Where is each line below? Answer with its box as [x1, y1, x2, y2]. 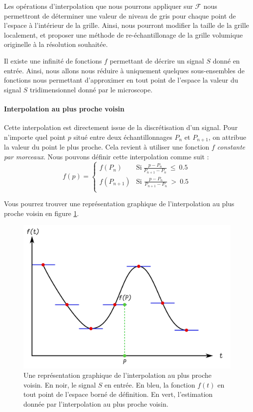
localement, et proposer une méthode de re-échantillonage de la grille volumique [4, 29, 243, 40]
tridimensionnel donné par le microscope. [30, 84, 153, 94]
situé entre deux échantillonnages [73, 131, 172, 142]
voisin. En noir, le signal [23, 379, 96, 390]
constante [217, 142, 245, 152]
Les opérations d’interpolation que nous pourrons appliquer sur [4, 1, 193, 11]
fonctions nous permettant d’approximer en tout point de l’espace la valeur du [4, 75, 238, 85]
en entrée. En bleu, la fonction [105, 379, 195, 390]
